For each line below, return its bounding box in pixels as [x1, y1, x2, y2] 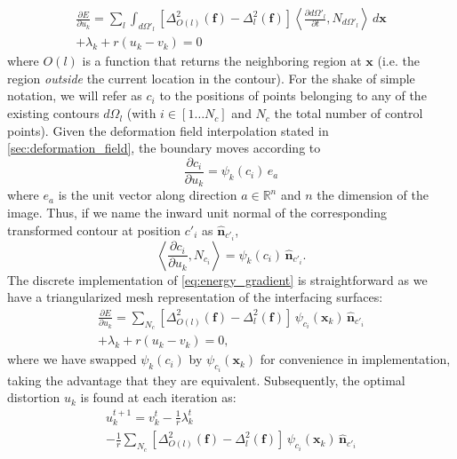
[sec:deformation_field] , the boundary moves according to [7, 138, 321, 157]
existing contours [7, 104, 100, 123]
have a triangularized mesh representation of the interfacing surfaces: [7, 288, 383, 306]
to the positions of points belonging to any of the [159, 86, 427, 105]
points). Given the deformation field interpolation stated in [7, 121, 329, 139]
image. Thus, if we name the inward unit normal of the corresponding [7, 202, 387, 221]
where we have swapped [7, 350, 137, 368]
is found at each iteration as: [80, 388, 237, 407]
